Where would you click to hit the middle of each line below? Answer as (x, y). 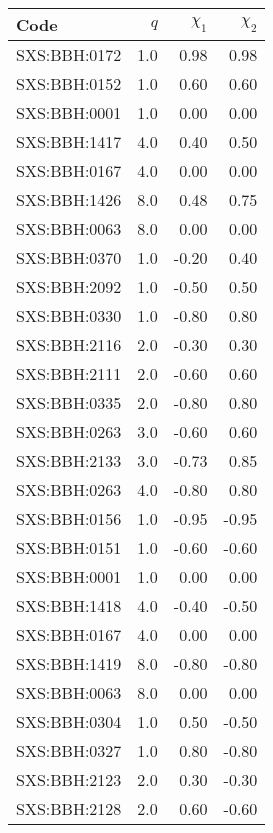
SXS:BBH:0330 (69, 315)
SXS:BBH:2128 (69, 808)
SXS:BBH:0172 (69, 54)
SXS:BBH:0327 (69, 750)
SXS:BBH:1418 (69, 605)
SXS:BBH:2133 (69, 460)
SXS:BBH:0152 (69, 83)
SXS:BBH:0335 (69, 402)
